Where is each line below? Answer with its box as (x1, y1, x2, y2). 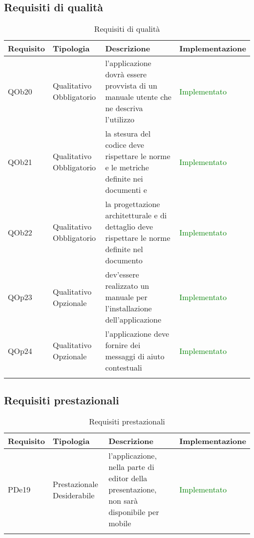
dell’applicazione (105, 314, 162, 326)
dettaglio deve (105, 221, 153, 233)
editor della (108, 472, 148, 484)
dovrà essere (105, 69, 147, 80)
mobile (108, 517, 131, 529)
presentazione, (108, 484, 157, 495)
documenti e (105, 184, 147, 196)
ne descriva (105, 102, 143, 114)
